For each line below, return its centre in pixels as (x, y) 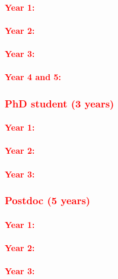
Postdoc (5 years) (48, 200)
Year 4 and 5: (33, 77)
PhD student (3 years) (60, 103)
